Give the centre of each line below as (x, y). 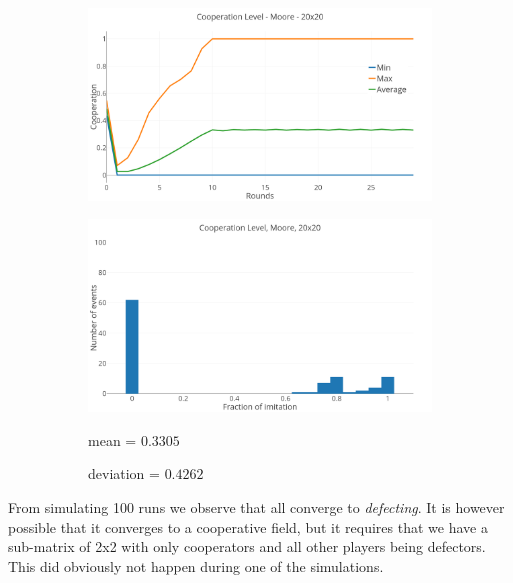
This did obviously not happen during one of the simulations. (196, 565)
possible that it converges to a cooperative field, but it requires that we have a (248, 526)
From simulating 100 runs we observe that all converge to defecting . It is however (256, 507)
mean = (112, 439)
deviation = (124, 473)
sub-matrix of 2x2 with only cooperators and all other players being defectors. (247, 546)
